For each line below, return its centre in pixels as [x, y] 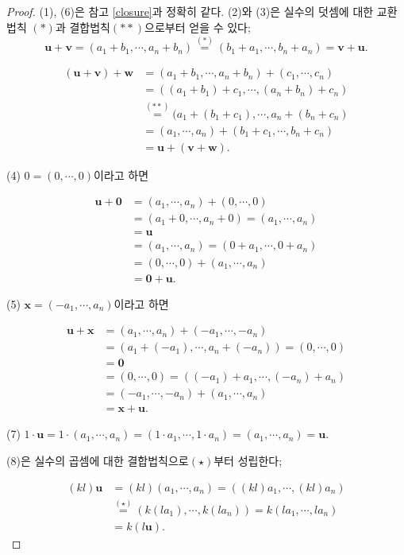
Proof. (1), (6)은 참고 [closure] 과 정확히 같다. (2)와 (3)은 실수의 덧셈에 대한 [190, 11]
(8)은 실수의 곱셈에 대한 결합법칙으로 [98, 460]
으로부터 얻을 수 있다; [198, 27]
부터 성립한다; [248, 460]
